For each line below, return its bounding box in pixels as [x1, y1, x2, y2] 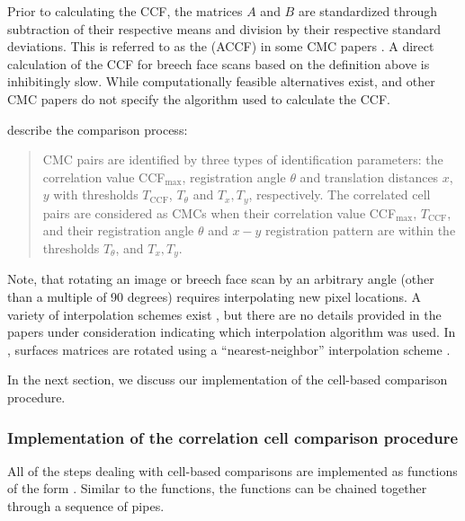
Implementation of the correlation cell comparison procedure [7, 426, 459, 448]
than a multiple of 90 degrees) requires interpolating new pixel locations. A [7, 287, 422, 306]
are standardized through [298, 2, 438, 20]
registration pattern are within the [265, 221, 456, 240]
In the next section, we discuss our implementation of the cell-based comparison [7, 370, 448, 389]
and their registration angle [42, 221, 194, 240]
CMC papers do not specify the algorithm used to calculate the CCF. [7, 89, 390, 108]
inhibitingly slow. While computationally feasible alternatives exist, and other [7, 72, 435, 91]
